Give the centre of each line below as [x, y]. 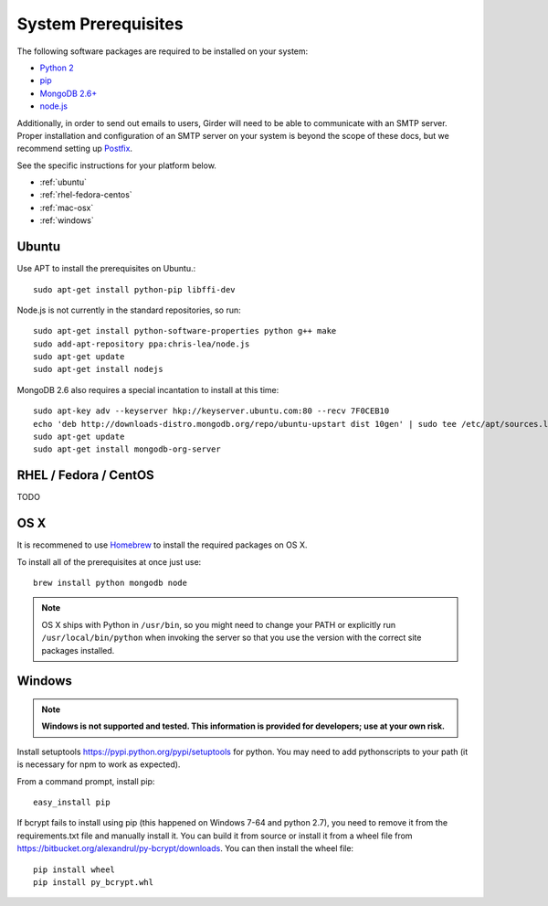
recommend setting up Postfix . [74, 149]
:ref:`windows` [67, 220]
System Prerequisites [100, 24]
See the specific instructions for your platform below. [116, 165]
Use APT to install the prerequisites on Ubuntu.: [106, 269]
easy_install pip [72, 802]
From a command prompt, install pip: [86, 781]
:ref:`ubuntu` [63, 182]
